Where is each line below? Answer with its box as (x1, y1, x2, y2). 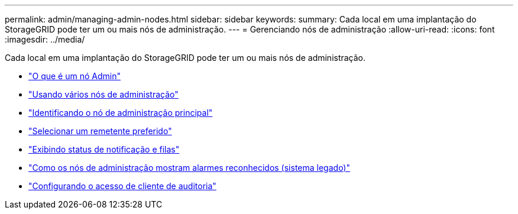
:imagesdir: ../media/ (5, 34, 85, 44)
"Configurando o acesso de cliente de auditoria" (28, 181, 216, 191)
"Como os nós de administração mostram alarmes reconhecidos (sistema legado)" (28, 163, 350, 173)
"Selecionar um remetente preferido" (28, 126, 172, 136)
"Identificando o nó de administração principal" (28, 108, 213, 118)
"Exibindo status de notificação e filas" (28, 144, 180, 154)
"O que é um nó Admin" (28, 71, 121, 81)
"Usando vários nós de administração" (28, 89, 179, 99)
